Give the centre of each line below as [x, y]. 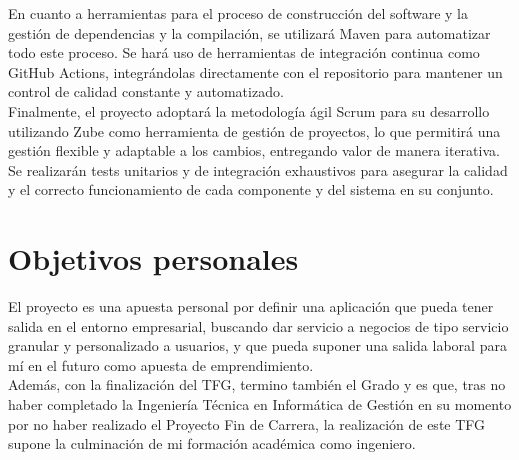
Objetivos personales [153, 258]
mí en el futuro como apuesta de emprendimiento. [161, 364]
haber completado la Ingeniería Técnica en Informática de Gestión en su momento [260, 404]
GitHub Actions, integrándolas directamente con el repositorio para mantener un [255, 71]
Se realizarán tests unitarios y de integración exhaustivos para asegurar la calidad [258, 169]
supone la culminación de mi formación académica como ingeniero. [212, 443]
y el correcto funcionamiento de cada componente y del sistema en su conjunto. [251, 189]
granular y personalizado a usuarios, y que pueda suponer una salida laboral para [257, 345]
